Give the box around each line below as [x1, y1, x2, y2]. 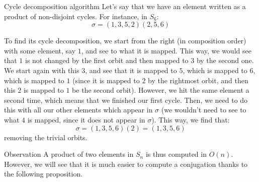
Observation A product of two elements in [4, 149, 134, 159]
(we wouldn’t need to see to [161, 104, 246, 115]
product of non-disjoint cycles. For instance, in [4, 11, 147, 21]
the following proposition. [4, 168, 83, 179]
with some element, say [4, 45, 76, 55]
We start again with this [4, 65, 79, 75]
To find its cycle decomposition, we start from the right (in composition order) [4, 35, 246, 46]
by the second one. [196, 55, 254, 66]
